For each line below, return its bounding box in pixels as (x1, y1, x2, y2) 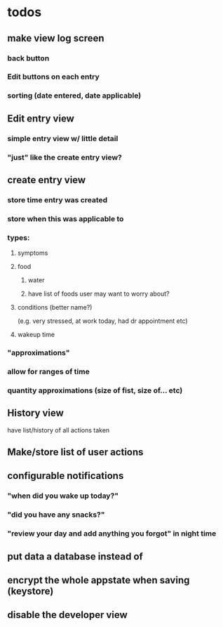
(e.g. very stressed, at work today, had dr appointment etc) (17, 317, 188, 325)
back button (7, 53, 50, 63)
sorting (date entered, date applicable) (7, 91, 142, 100)
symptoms (17, 249, 48, 257)
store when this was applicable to (7, 213, 124, 223)
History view (7, 407, 65, 419)
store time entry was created (7, 194, 108, 204)
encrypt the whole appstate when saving (7, 574, 190, 586)
